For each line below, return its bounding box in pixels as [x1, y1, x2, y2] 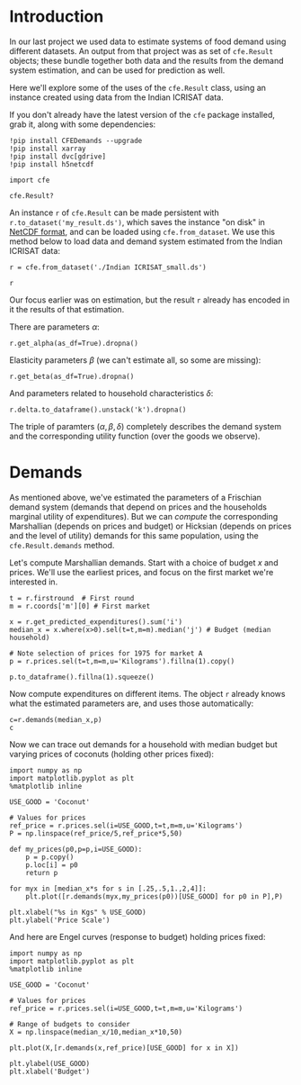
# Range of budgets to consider [9, 1019, 130, 1028]
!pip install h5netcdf [9, 159, 94, 168]
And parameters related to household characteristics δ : [9, 387, 214, 398]
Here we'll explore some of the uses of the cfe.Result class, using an [9, 82, 267, 93]
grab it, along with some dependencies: [9, 119, 156, 130]
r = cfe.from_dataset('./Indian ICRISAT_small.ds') [9, 263, 207, 272]
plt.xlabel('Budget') [9, 1067, 91, 1076]
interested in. [9, 576, 58, 587]
